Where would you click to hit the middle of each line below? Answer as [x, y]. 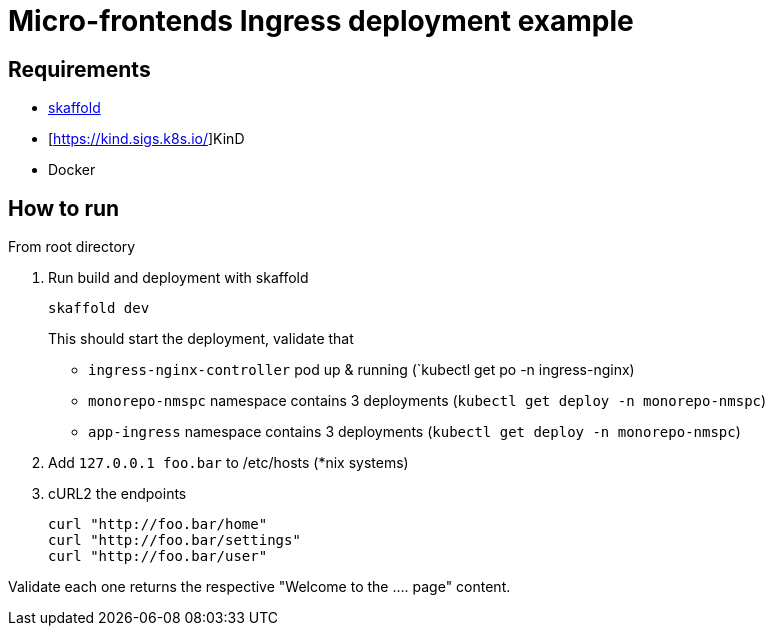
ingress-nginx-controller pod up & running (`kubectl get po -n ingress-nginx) [361, 370]
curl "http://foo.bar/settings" [174, 540]
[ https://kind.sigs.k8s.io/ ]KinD [146, 139]
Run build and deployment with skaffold [178, 278]
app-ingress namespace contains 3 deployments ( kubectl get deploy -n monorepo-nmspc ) [414, 432]
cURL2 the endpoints [117, 494]
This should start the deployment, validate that [201, 339]
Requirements [79, 69]
